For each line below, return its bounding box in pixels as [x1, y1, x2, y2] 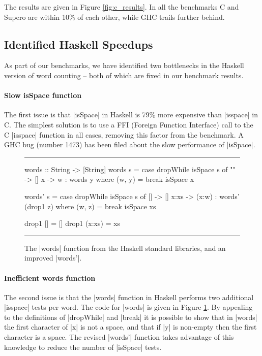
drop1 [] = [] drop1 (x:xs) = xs [24, 218, 121, 229]
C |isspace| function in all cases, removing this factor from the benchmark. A [4, 129, 244, 140]
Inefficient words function [4, 272, 96, 283]
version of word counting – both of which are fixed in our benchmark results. [4, 70, 244, 80]
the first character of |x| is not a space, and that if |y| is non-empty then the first [4, 321, 257, 332]
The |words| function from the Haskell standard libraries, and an [24, 242, 226, 253]
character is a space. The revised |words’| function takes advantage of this [4, 332, 234, 342]
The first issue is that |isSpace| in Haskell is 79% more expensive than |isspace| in [4, 109, 258, 120]
